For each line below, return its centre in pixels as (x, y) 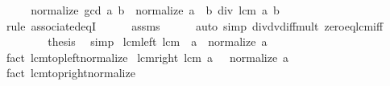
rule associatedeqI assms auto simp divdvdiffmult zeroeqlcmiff (195, 25)
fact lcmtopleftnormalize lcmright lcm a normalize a (147, 57)
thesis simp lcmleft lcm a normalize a (158, 41)
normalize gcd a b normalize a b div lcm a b (155, 10)
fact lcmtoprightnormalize (71, 73)
